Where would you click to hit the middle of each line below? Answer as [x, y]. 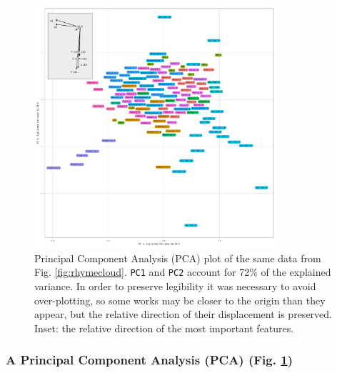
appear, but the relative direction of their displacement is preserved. [183, 314]
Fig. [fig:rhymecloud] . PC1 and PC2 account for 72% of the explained [183, 272]
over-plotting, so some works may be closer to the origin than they [180, 300]
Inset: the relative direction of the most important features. [164, 328]
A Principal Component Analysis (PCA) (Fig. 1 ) [149, 360]
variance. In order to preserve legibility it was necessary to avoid [175, 286]
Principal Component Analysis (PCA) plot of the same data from [178, 258]
